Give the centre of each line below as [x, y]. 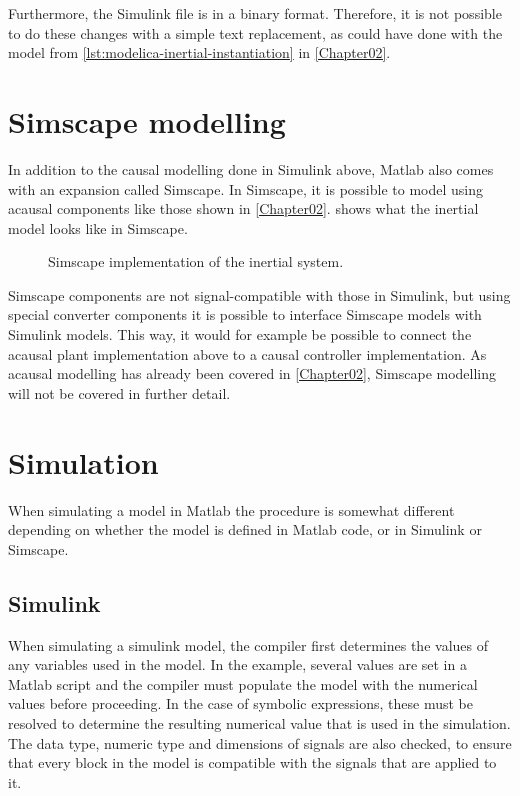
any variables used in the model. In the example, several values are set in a [237, 664]
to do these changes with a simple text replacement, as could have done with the [255, 32]
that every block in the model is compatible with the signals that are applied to [252, 762]
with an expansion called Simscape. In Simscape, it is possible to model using [245, 188]
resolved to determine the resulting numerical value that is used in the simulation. [259, 722]
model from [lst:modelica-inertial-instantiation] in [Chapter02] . [199, 52]
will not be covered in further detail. [119, 392]
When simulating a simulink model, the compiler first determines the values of [248, 644]
